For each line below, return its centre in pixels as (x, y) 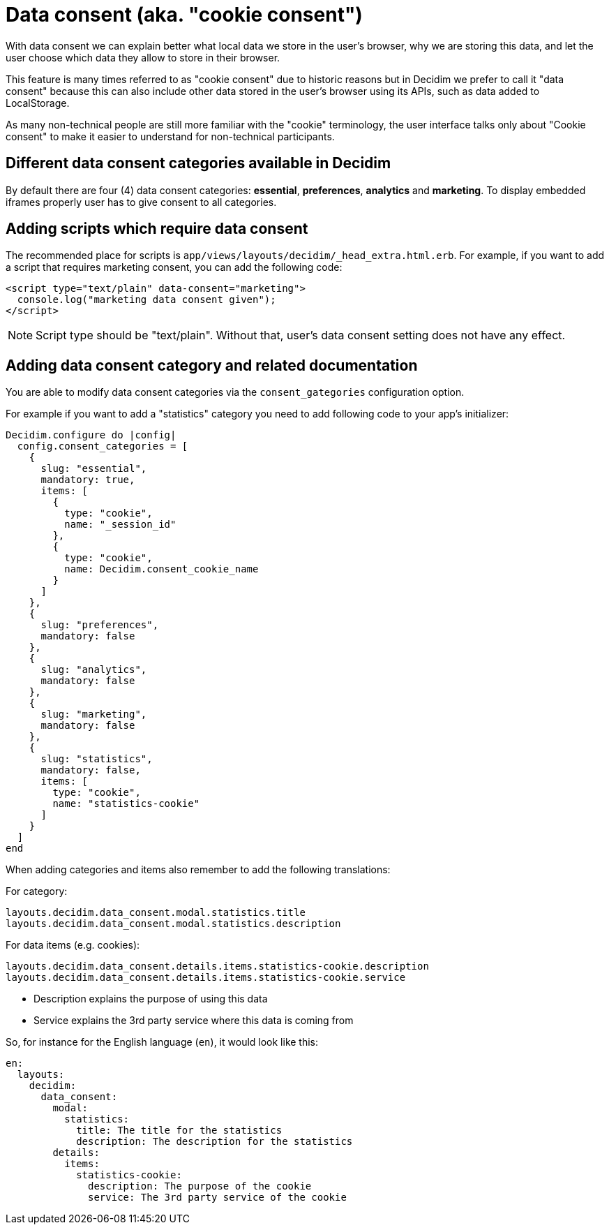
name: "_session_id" (120, 525)
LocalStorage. (38, 103)
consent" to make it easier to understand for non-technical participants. (170, 136)
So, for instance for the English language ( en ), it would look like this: (162, 1042)
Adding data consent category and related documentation (212, 365)
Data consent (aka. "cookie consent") (184, 15)
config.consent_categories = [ (103, 446)
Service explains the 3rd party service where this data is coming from (194, 1021)
